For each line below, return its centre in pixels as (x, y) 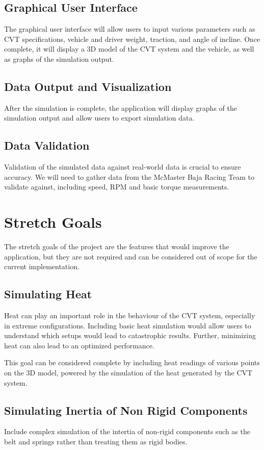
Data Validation (47, 145)
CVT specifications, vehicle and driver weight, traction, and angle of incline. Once (132, 39)
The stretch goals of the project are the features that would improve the (117, 246)
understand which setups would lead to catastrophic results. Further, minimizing (130, 335)
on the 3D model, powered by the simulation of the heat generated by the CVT (128, 373)
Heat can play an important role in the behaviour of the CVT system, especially (130, 315)
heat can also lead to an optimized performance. (79, 345)
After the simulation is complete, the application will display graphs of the (121, 108)
